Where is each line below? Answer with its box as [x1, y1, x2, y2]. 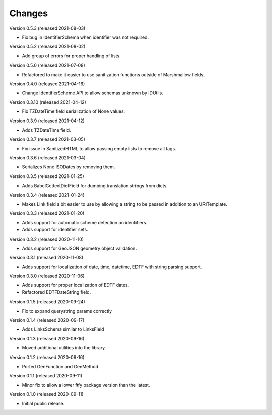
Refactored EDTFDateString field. [22, 289, 91, 295]
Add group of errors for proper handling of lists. [22, 53, 121, 59]
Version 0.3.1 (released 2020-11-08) [9, 255, 84, 261]
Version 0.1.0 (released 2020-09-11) [9, 391, 84, 397]
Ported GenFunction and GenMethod [22, 364, 98, 369]
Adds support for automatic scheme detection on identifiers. [22, 219, 148, 225]
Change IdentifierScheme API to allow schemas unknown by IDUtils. [22, 90, 163, 96]
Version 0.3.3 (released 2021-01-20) [9, 210, 85, 216]
